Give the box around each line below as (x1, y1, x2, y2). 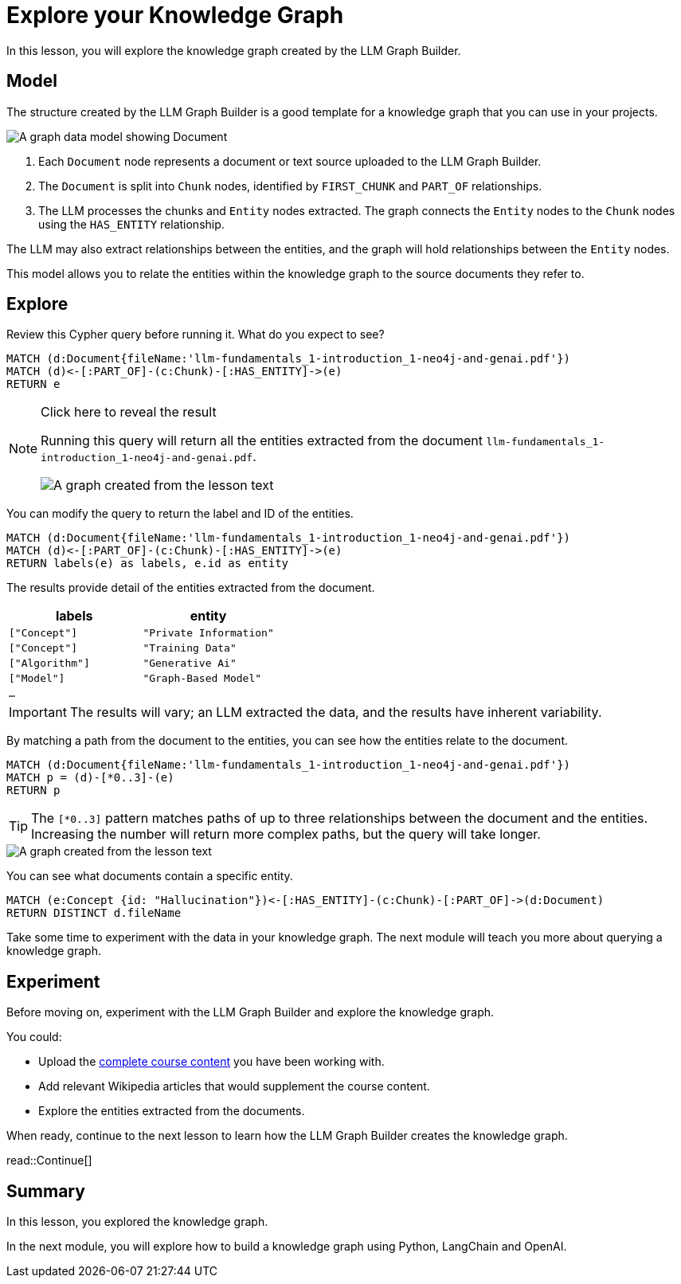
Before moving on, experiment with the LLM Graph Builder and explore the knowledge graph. (6, 1005, 495, 1020)
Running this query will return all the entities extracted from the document (41, 433, 483, 449)
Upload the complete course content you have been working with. (38, 1055, 385, 1069)
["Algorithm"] (9, 657, 90, 670)
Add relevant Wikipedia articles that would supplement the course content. (38, 1079, 430, 1094)
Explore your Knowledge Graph (6, 2, 344, 29)
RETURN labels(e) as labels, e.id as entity (6, 557, 289, 570)
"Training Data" (143, 642, 237, 655)
